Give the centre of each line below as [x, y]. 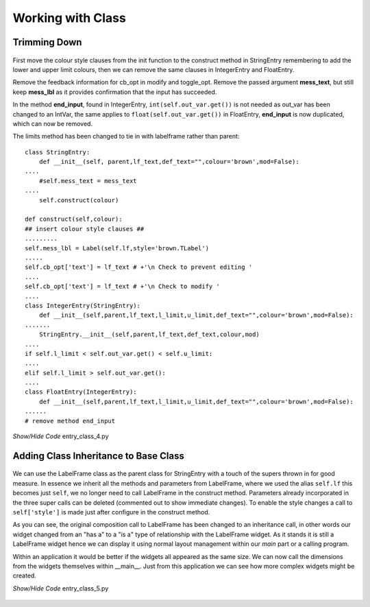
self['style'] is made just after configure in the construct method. [111, 512]
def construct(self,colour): [74, 219]
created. [25, 575]
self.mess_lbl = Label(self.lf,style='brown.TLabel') [117, 248]
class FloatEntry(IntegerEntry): [81, 392]
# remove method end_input [70, 421]
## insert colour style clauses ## [85, 229]
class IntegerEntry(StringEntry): [83, 306]
